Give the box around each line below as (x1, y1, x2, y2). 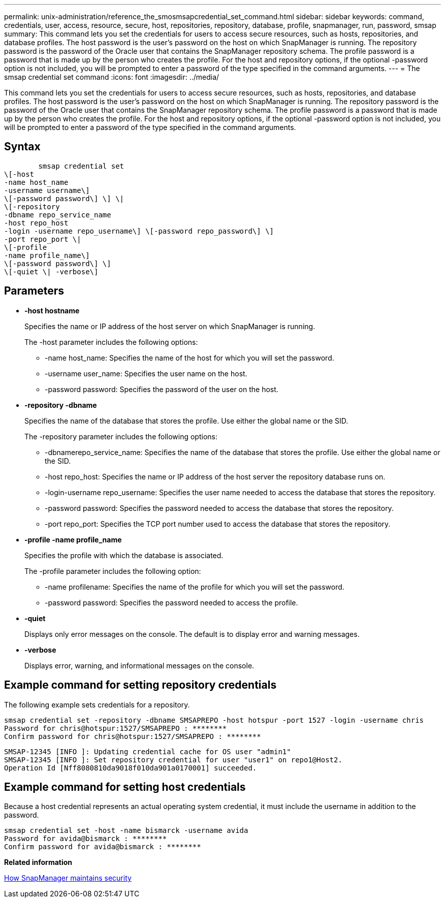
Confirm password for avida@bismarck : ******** (4, 843, 201, 851)
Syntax (4, 140, 41, 153)
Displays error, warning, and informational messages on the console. (24, 661, 255, 670)
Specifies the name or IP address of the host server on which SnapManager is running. (24, 321, 315, 331)
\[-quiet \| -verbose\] (4, 267, 99, 276)
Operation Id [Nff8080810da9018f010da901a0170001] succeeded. (4, 763, 257, 772)
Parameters (4, 284, 64, 298)
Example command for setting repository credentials (4, 679, 277, 692)
